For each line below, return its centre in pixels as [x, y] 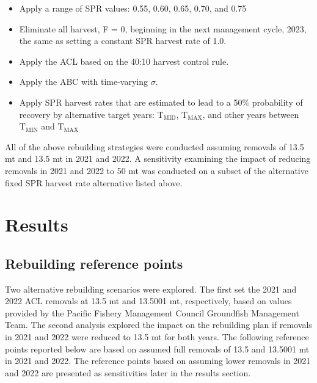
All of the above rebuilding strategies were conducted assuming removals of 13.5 [155, 146]
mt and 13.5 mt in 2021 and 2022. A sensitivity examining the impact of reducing [158, 159]
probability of [277, 102]
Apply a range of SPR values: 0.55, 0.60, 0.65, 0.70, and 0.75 [133, 8]
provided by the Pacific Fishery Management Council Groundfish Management [152, 312]
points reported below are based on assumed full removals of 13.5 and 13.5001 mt [157, 348]
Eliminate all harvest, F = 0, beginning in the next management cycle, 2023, [163, 28]
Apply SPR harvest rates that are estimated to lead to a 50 [131, 102]
